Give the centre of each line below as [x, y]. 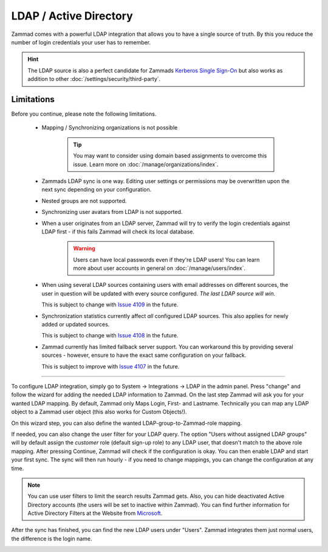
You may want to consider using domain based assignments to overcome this [170, 156]
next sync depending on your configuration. [97, 190]
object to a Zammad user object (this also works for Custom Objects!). [99, 412]
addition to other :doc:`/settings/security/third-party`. [94, 79]
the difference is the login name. [52, 539]
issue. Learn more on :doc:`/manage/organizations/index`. [146, 164]
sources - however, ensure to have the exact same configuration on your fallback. [144, 355]
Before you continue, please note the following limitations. [84, 114]
